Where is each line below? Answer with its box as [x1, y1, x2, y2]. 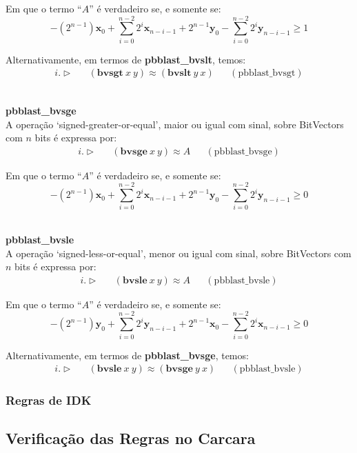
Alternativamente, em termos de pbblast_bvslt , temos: [6, 52, 246, 66]
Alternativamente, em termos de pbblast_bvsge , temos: [6, 348, 249, 362]
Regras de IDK [6, 392, 92, 409]
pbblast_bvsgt [238, 68, 296, 79]
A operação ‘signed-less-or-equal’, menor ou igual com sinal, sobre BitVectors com [6, 245, 351, 260]
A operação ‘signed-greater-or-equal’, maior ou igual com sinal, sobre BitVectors [6, 117, 344, 131]
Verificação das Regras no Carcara [6, 427, 256, 449]
